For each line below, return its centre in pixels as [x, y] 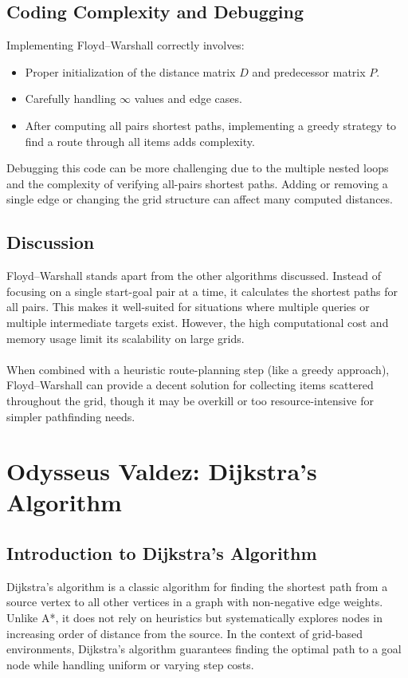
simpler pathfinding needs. [71, 416]
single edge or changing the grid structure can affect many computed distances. [200, 199]
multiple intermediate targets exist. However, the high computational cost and [198, 322]
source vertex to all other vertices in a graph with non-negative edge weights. [195, 602]
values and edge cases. [188, 99]
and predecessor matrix [309, 71]
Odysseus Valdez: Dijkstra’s [162, 471]
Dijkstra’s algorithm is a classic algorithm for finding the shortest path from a [197, 586]
